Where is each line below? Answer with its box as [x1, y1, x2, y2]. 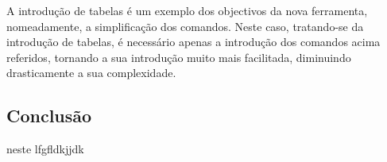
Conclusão [6, 103, 92, 128]
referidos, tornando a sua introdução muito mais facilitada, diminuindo [6, 48, 351, 65]
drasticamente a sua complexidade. [6, 64, 176, 81]
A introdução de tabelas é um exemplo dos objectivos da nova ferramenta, [6, 2, 368, 18]
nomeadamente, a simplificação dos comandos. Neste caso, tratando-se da [6, 17, 364, 34]
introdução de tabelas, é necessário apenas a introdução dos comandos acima [6, 33, 381, 50]
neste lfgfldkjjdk [6, 141, 84, 157]
